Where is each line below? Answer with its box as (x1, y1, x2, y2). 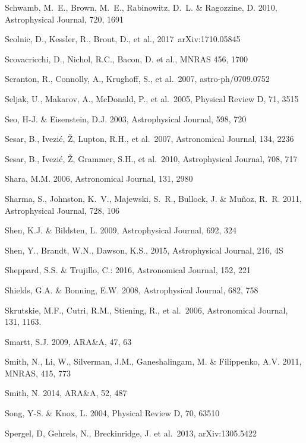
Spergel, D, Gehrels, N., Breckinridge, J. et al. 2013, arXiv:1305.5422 (5, 426, 257, 439)
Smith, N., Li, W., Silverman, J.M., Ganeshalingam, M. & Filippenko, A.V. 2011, (5, 355, 302, 368)
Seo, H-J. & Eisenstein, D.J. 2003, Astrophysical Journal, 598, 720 (5, 112, 247, 125)
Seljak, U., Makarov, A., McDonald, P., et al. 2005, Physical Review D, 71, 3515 (5, 92, 299, 105)
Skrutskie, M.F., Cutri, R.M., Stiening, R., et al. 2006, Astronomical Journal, (5, 303, 288, 316)
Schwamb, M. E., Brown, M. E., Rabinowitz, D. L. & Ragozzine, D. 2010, (5, 1, 277, 13)
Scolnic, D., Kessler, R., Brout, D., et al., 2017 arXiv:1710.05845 (5, 33, 241, 45)
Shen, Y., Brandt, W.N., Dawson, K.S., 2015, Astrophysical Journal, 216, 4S (5, 243, 283, 256)
